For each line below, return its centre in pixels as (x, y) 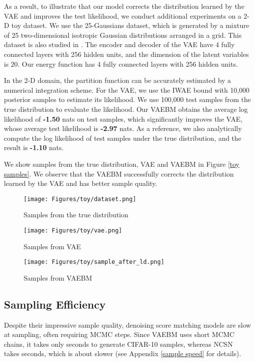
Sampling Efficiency (55, 304)
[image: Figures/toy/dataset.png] (80, 199)
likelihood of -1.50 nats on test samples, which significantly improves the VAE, (123, 118)
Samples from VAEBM (58, 277)
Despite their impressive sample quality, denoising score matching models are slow (127, 324)
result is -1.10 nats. (34, 147)
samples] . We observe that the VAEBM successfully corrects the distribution (119, 173)
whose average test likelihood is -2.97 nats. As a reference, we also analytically (123, 128)
